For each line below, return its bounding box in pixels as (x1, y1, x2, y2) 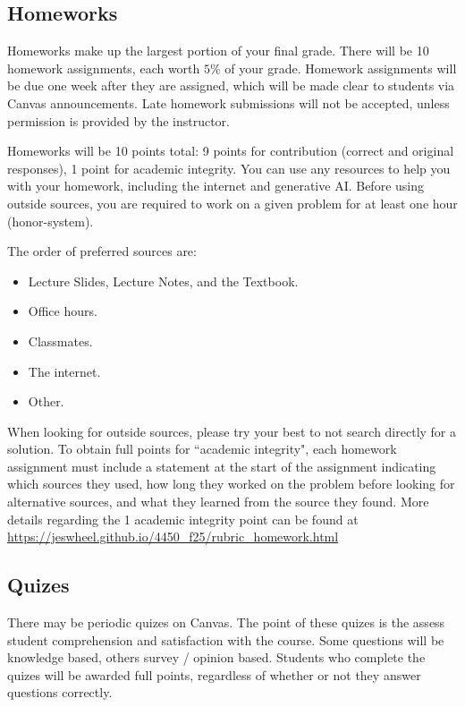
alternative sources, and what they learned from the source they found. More (7, 492, 429, 511)
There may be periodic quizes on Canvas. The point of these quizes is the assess (7, 613, 445, 632)
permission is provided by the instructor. (7, 111, 230, 130)
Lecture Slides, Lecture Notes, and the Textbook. (28, 271, 299, 290)
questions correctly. (7, 683, 113, 702)
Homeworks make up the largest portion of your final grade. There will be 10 (7, 41, 429, 60)
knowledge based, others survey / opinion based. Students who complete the (7, 648, 426, 667)
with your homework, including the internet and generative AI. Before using (7, 176, 424, 195)
